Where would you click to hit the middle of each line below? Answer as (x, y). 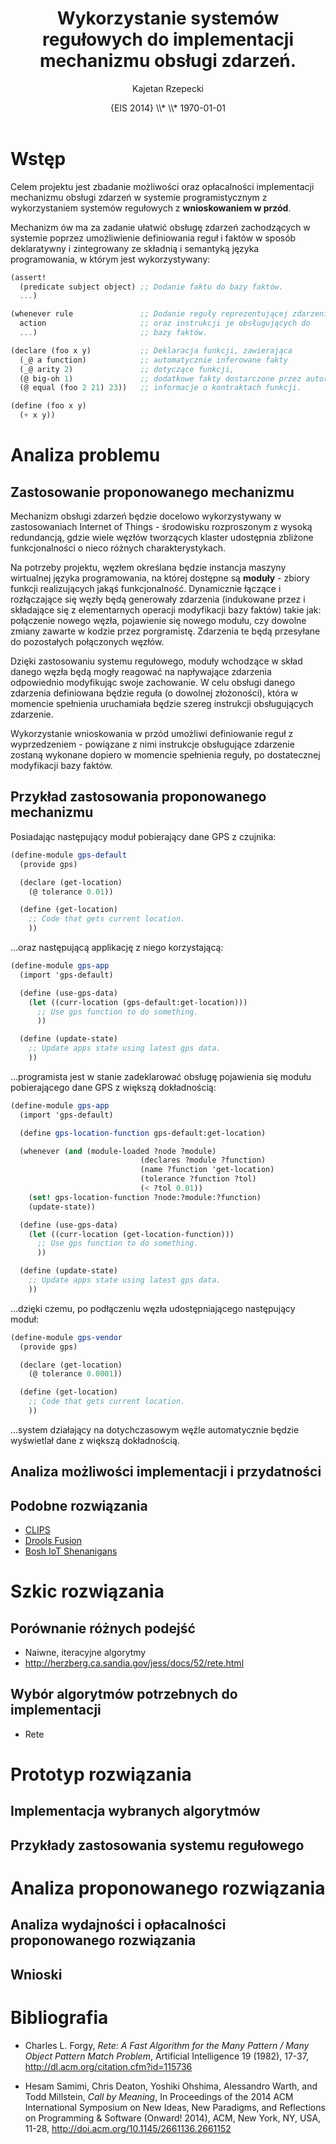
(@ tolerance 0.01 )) (71, 892)
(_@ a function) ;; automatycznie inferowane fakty (153, 360)
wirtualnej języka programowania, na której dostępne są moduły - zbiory (160, 578)
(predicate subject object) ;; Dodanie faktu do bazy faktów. (151, 287)
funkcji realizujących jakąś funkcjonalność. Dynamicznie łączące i (146, 589)
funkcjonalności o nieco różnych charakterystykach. (118, 548)
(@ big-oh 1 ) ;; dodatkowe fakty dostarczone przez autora (176, 378)
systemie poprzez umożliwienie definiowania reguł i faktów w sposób (153, 238)
